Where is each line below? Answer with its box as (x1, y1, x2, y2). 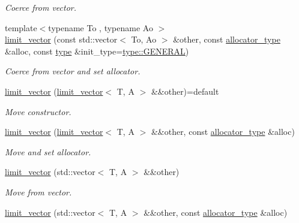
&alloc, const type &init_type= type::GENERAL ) (5, 44, 189, 57)
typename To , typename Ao (48, 21, 153, 34)
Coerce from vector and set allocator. (5, 65, 140, 77)
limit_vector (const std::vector (5, 33, 118, 46)
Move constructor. (5, 105, 71, 117)
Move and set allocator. (5, 145, 91, 158)
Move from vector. (5, 185, 72, 198)
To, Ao (131, 33, 157, 46)
